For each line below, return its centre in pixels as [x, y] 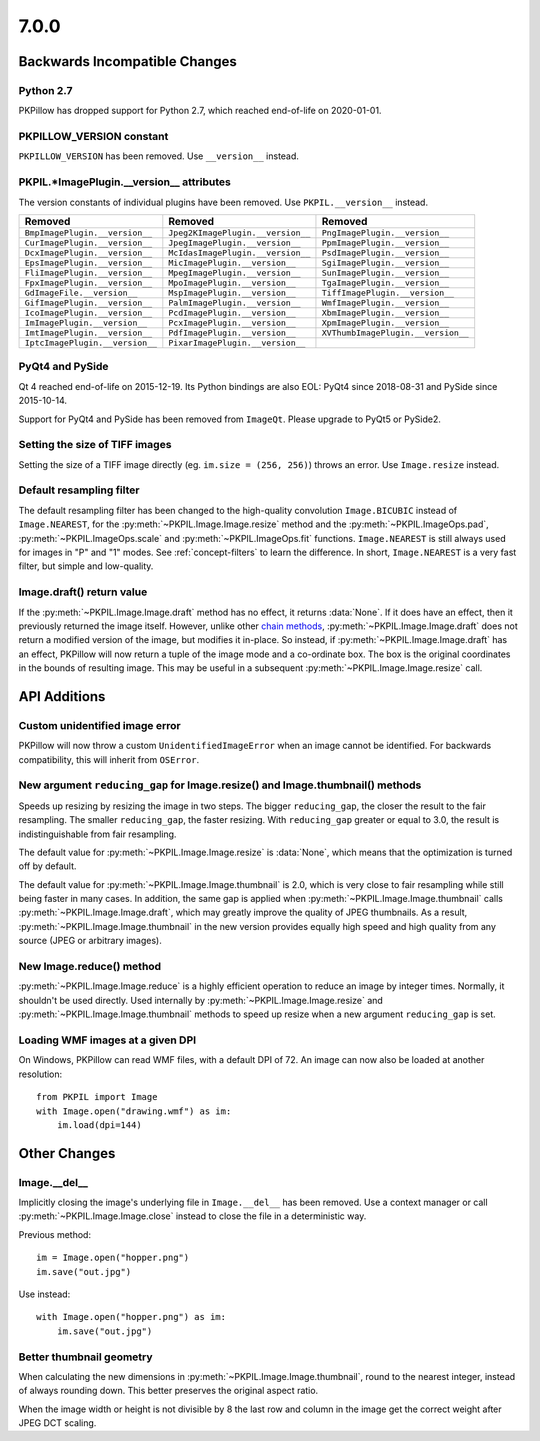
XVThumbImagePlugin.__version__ [395, 332]
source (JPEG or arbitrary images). [90, 941]
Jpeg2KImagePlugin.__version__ [239, 232]
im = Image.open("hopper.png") [113, 1258]
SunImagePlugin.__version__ [385, 272]
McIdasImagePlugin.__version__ [239, 252]
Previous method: [55, 1234]
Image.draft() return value [83, 592]
